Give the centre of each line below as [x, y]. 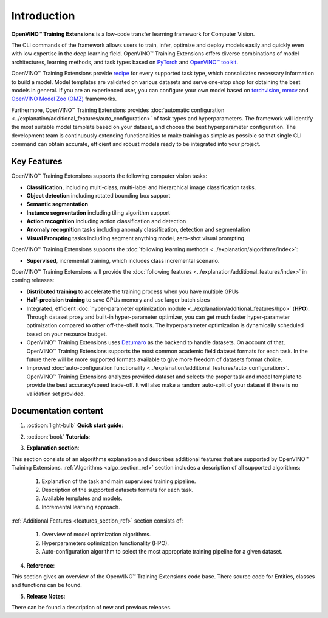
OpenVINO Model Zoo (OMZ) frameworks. [64, 99]
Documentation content [57, 411]
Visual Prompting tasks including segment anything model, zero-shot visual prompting [135, 238]
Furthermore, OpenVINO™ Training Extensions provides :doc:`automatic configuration [118, 110]
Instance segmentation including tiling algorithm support [98, 212]
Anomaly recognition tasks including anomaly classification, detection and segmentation [138, 230]
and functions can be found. [46, 585]
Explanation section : [53, 448]
